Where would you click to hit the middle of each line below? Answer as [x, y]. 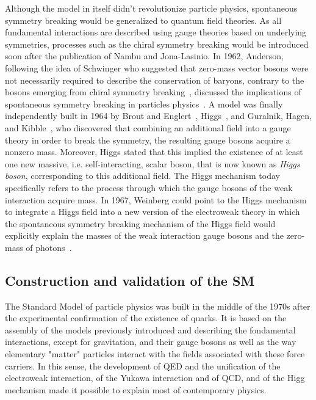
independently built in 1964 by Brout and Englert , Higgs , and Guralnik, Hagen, [158, 116]
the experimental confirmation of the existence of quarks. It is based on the [146, 318]
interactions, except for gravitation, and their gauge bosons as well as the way [151, 342]
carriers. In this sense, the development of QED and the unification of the [143, 365]
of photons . [49, 247]
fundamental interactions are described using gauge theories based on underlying [156, 32]
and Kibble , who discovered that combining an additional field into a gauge [148, 127]
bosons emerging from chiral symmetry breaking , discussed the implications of [153, 92]
